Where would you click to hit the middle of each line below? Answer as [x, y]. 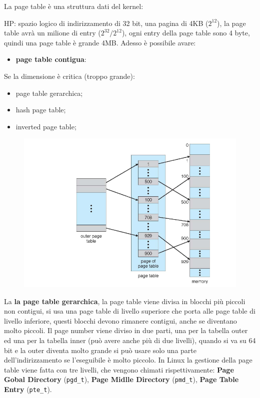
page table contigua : [51, 59]
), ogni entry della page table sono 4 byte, [186, 33]
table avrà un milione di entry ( [52, 33]
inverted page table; [46, 126]
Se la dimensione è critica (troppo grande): [69, 76]
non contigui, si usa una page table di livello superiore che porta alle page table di [130, 311]
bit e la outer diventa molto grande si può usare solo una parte [100, 350]
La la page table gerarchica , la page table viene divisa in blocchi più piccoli [125, 301]
